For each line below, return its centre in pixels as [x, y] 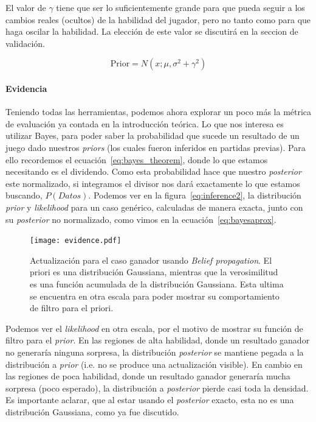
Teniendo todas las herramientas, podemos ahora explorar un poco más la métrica [159, 112]
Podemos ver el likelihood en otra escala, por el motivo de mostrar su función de [154, 328]
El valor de [26, 7]
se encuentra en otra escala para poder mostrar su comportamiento [155, 296]
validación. [25, 43]
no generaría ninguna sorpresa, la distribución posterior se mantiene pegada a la [155, 352]
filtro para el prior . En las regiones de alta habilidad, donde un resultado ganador [158, 340]
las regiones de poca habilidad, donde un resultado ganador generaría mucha [148, 376]
